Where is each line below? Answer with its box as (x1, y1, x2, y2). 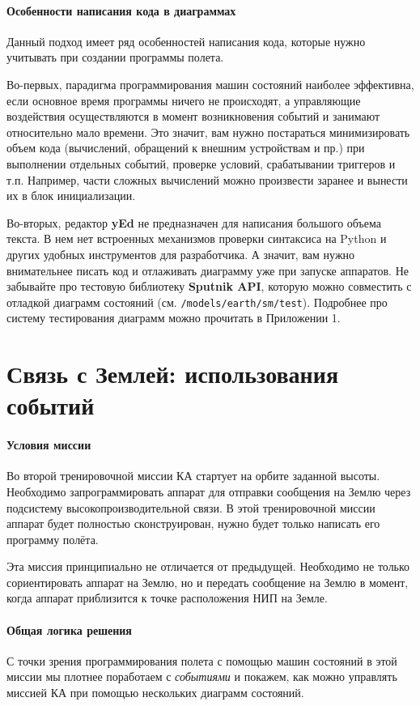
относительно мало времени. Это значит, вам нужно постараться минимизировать (6, 123, 410, 140)
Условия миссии (6, 436, 91, 453)
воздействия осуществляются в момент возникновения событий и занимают (6, 108, 380, 125)
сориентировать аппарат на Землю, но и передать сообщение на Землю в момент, (6, 573, 409, 590)
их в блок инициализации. (6, 187, 136, 204)
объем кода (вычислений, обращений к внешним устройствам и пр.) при (6, 139, 365, 156)
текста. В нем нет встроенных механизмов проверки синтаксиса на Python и (6, 230, 387, 247)
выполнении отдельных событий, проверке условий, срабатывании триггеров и (6, 155, 396, 172)
